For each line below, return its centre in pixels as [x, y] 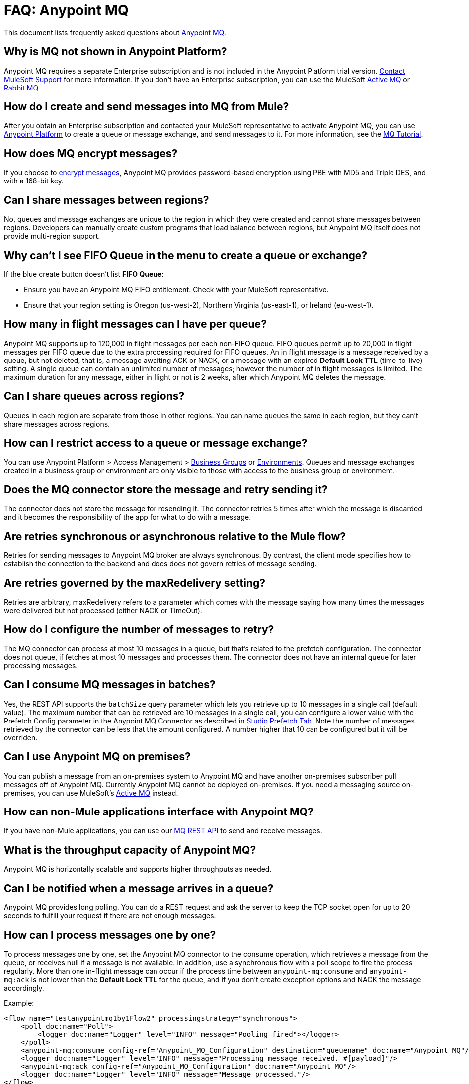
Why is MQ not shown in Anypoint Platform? [116, 52]
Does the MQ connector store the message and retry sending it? [166, 489]
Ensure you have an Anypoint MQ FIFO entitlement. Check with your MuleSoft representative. [176, 289]
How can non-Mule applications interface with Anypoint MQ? [159, 812]
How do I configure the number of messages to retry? [139, 630]
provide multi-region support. [52, 236]
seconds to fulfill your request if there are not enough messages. [110, 916]
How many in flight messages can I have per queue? [135, 324]
